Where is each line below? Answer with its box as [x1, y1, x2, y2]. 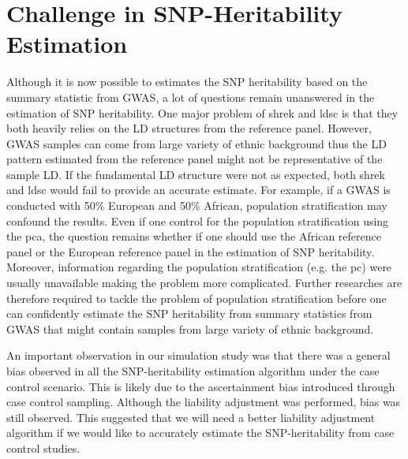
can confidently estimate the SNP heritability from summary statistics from [6, 305, 372, 322]
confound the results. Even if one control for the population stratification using [6, 212, 389, 229]
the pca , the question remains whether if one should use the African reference [6, 228, 381, 244]
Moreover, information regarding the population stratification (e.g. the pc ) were [6, 259, 392, 275]
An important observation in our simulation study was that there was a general [6, 347, 391, 364]
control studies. [6, 439, 80, 456]
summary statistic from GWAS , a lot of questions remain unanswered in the [6, 88, 375, 105]
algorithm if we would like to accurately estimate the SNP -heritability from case [6, 424, 395, 441]
